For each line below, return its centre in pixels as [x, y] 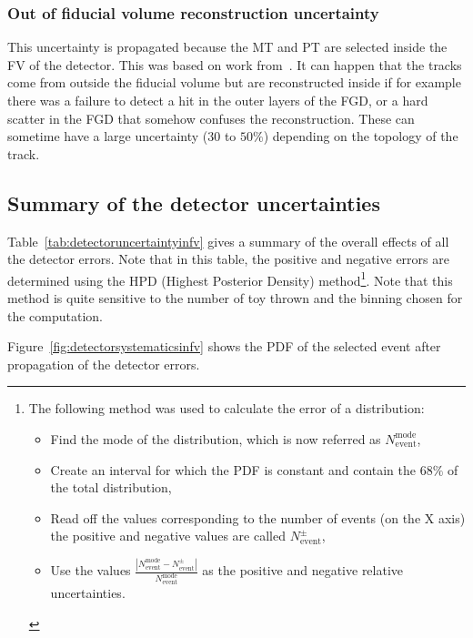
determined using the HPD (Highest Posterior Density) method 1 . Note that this [230, 278]
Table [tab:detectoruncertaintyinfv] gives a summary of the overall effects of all [228, 241]
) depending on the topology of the [361, 136]
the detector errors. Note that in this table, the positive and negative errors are [228, 259]
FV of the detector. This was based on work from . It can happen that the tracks [235, 64]
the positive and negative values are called [168, 536]
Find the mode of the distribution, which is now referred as [216, 438]
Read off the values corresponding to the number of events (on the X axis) [258, 517]
